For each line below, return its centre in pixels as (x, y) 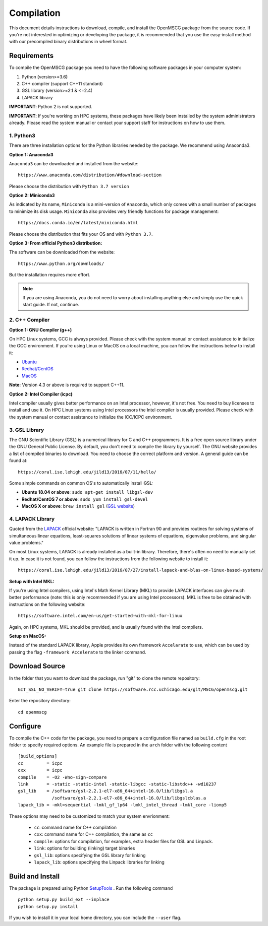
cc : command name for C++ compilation (75, 827)
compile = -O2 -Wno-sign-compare (62, 777)
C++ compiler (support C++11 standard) (62, 84)
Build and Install (34, 876)
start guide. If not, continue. (51, 305)
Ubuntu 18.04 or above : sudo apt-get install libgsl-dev (87, 492)
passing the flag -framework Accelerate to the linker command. (78, 652)
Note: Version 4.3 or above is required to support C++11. (67, 385)
